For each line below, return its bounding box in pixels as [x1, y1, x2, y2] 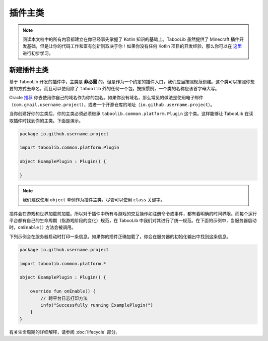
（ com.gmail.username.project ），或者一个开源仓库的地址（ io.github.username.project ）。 [9, 102, 215, 108]
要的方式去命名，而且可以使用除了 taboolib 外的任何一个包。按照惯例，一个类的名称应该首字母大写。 [9, 86, 220, 92]
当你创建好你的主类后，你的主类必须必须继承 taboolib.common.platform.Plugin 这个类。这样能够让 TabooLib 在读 [9, 111, 254, 116]
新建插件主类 [9, 65, 49, 74]
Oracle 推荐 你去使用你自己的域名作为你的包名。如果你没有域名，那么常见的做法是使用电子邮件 [9, 95, 203, 101]
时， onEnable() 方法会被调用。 [9, 225, 76, 230]
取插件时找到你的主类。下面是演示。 [9, 117, 83, 123]
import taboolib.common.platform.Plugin [19, 145, 119, 151]
